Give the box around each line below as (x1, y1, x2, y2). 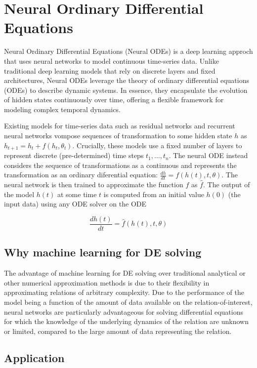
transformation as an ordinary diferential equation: (4, 169, 158, 180)
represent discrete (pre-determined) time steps (4, 150, 144, 161)
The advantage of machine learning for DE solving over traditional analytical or (4, 268, 246, 278)
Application (4, 350, 65, 365)
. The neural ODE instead (169, 150, 248, 161)
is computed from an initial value (103, 189, 204, 199)
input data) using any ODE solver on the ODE (4, 199, 147, 209)
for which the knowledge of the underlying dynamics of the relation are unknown (4, 316, 249, 327)
